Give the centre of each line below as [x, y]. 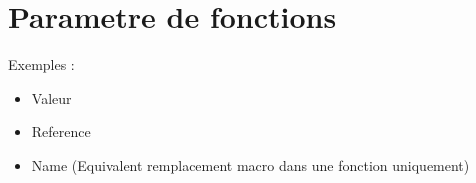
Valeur [51, 97]
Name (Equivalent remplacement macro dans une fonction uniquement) [250, 164]
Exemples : [41, 64]
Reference [61, 131]
